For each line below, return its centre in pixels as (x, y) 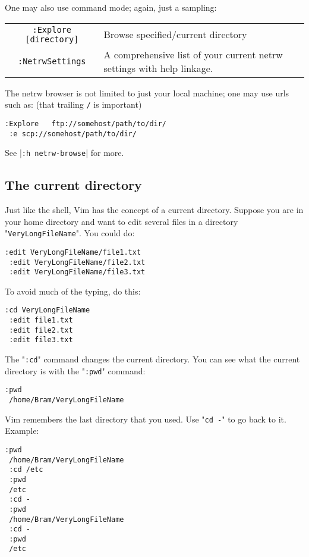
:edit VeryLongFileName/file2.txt (77, 262)
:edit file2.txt (41, 330)
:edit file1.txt (41, 320)
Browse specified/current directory (175, 35)
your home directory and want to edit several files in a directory (122, 221)
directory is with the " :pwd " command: (75, 370)
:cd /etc (26, 470)
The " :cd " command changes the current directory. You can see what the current (152, 359)
